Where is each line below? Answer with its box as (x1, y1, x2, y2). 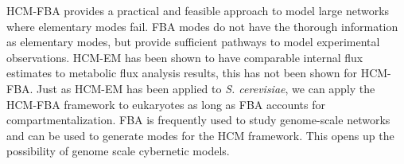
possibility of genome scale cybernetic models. (6, 143, 230, 159)
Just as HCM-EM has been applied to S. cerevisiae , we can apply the (37, 80, 375, 96)
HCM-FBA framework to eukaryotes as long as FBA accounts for (6, 96, 325, 112)
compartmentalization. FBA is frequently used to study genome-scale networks (6, 111, 390, 128)
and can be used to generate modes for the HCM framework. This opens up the (6, 127, 394, 143)
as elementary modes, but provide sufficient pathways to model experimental (6, 33, 380, 50)
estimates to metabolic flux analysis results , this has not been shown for (6, 64, 357, 81)
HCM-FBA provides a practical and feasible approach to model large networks (6, 2, 390, 18)
